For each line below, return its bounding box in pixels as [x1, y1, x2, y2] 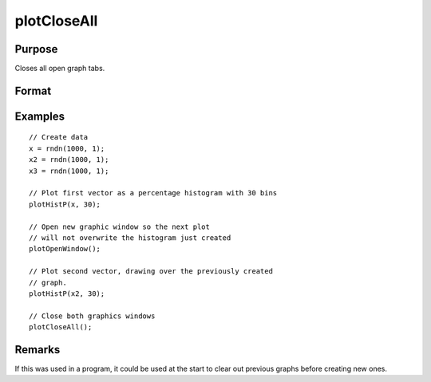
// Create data [29, 132, 89, 142]
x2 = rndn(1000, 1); [29, 156, 109, 164]
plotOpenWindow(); [29, 244, 101, 254]
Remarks [14, 343, 61, 356]
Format [14, 84, 52, 97]
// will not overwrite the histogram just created [29, 234, 231, 242]
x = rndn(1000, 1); [29, 144, 105, 153]
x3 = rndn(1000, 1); [29, 166, 109, 175]
